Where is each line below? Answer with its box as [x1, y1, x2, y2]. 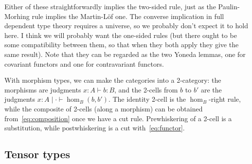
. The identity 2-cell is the [108, 94, 186, 104]
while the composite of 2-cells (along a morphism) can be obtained [4, 103, 203, 113]
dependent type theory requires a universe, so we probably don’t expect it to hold [4, 20, 248, 31]
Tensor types [4, 146, 71, 162]
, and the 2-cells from [114, 84, 178, 94]
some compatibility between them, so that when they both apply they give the [4, 39, 239, 50]
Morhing [4, 11, 30, 21]
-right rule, [209, 94, 241, 104]
